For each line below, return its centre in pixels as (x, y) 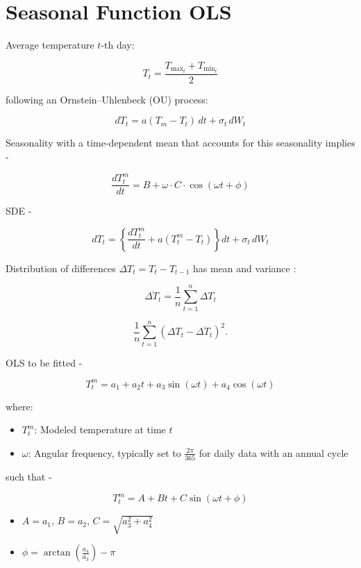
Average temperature (50, 45)
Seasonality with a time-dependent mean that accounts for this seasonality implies (180, 143)
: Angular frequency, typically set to (104, 452)
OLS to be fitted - (44, 362)
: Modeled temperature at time (100, 429)
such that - (29, 477)
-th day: (118, 45)
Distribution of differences (61, 268)
